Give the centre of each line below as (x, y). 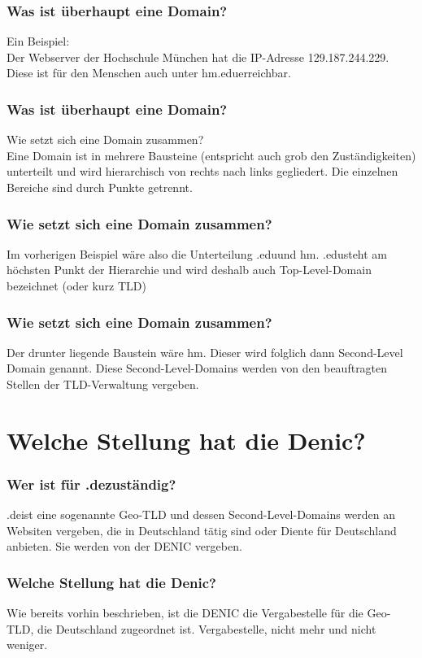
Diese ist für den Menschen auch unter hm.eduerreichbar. (149, 73)
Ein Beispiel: (38, 41)
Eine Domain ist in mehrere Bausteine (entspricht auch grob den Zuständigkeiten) (211, 155)
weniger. (27, 645)
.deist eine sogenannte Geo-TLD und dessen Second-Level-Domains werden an (201, 514)
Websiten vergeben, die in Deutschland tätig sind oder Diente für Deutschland (202, 530)
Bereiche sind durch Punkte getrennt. (100, 187)
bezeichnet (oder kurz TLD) (76, 285)
